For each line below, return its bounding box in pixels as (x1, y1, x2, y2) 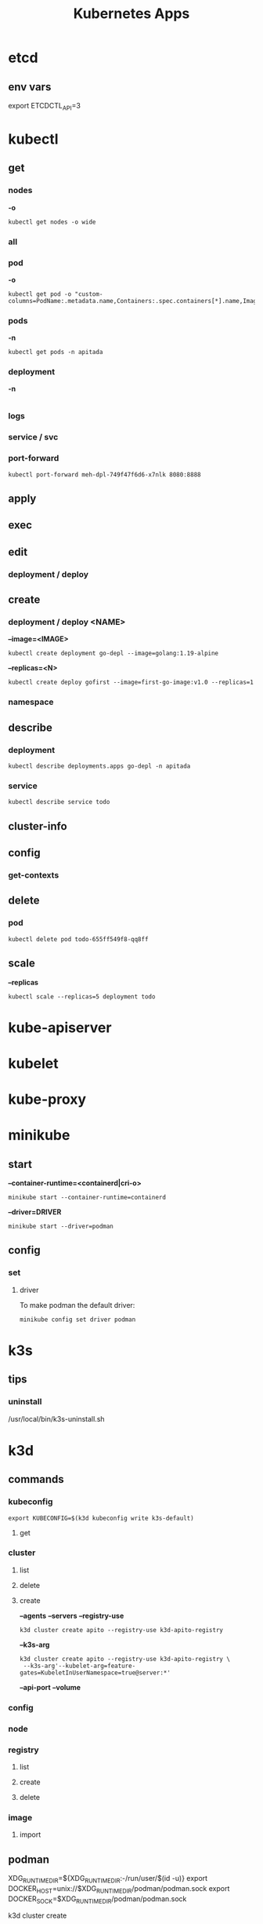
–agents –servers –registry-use (19, 1611, 124, 1620)
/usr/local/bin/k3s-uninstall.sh (8, 1414, 105, 1423)
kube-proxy (8, 1090, 87, 1108)
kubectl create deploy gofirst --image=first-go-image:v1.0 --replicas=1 (8, 678, 254, 687)
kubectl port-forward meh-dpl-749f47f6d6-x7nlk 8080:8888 (8, 470, 201, 479)
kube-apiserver (8, 1018, 112, 1036)
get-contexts (8, 870, 59, 881)
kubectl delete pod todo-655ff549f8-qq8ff (8, 935, 149, 943)
